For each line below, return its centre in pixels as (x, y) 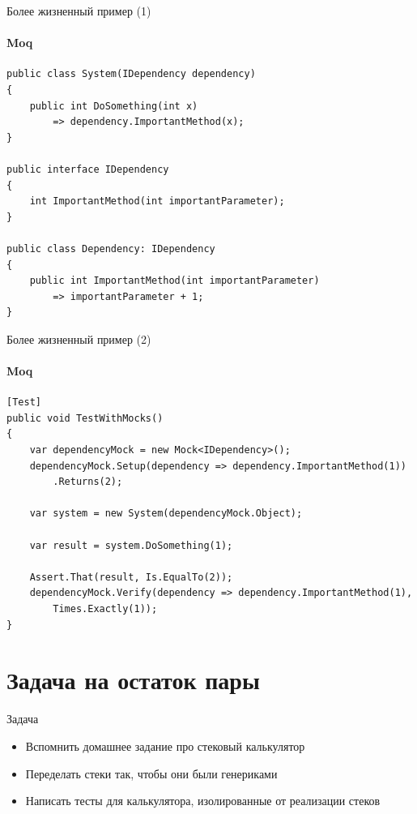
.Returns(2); (88, 482)
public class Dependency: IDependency (111, 248)
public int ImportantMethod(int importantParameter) (174, 281)
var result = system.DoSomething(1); (131, 545)
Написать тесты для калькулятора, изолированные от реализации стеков (203, 801)
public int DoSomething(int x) (114, 106)
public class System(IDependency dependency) (131, 74)
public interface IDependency (88, 169)
